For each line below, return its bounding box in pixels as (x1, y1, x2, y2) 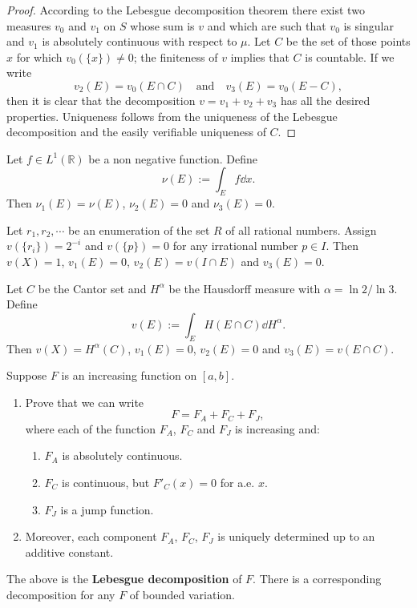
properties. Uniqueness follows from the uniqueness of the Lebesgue (6, 107, 338, 124)
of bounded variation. (129, 586, 235, 602)
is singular (343, 17, 394, 34)
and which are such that (207, 17, 326, 34)
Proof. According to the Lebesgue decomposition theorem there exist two (6, 2, 365, 18)
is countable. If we (305, 48, 395, 65)
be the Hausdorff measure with (168, 280, 321, 296)
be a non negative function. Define (88, 150, 257, 167)
